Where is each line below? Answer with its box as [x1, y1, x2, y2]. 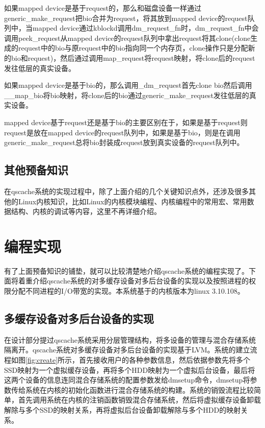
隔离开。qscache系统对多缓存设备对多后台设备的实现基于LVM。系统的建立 [4, 344, 250, 355]
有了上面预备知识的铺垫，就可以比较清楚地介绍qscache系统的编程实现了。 [4, 265, 249, 276]
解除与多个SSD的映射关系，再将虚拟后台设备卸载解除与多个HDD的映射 [4, 404, 241, 415]
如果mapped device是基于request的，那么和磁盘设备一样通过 [4, 3, 202, 13]
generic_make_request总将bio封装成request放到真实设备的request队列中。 [4, 137, 244, 148]
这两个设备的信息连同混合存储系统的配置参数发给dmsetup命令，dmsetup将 [4, 374, 250, 385]
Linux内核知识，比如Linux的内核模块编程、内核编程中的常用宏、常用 [18, 196, 247, 206]
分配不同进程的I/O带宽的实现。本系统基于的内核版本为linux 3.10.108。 [11, 286, 245, 296]
